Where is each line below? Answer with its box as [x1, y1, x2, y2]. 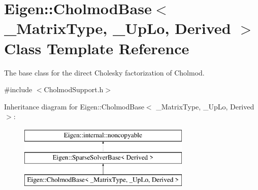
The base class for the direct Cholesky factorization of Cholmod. [4, 67, 205, 78]
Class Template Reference [4, 37, 189, 58]
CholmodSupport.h [44, 84, 104, 95]
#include [4, 84, 33, 95]
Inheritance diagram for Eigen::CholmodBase [4, 101, 144, 111]
